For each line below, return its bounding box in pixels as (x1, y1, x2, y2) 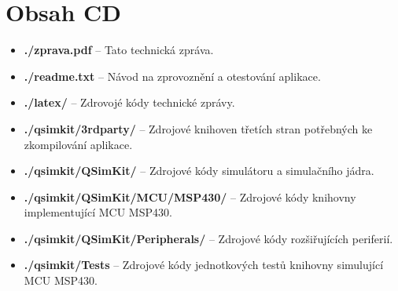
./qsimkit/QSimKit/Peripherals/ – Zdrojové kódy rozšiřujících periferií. (24, 230, 393, 246)
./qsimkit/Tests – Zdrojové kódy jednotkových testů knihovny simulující (24, 256, 384, 273)
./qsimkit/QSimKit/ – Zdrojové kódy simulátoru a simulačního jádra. (24, 162, 374, 179)
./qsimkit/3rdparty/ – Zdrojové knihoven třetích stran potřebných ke (24, 120, 373, 136)
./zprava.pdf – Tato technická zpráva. (24, 42, 214, 58)
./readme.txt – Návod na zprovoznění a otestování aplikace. (24, 67, 321, 84)
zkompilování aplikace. (24, 136, 133, 152)
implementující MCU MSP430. (24, 204, 172, 220)
